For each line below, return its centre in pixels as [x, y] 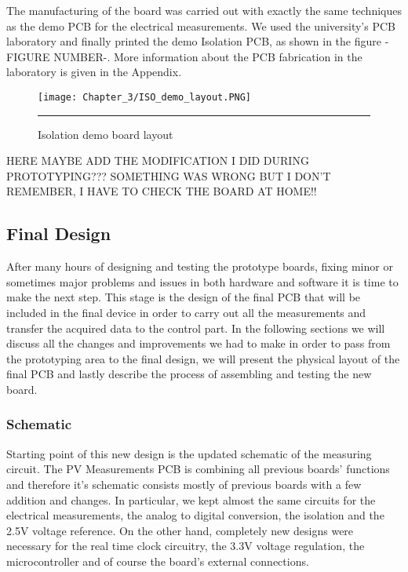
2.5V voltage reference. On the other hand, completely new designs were [180, 530]
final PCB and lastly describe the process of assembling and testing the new [189, 374]
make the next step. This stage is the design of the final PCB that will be [184, 297]
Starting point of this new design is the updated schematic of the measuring [189, 453]
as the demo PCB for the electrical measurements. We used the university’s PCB [201, 26]
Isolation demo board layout [106, 134]
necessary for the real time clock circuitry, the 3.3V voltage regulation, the [186, 546]
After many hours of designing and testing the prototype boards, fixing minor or [200, 266]
